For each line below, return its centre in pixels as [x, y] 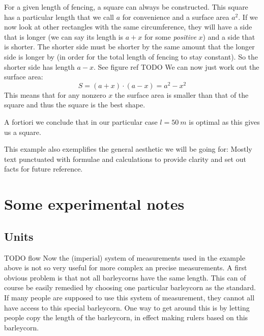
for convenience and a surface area [176, 17]
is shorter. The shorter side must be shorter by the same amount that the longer [129, 47]
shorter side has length [39, 66]
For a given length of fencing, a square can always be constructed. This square [126, 7]
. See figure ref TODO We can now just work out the [176, 66]
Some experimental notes [94, 204]
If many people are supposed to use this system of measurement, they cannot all [129, 297]
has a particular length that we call [59, 17]
